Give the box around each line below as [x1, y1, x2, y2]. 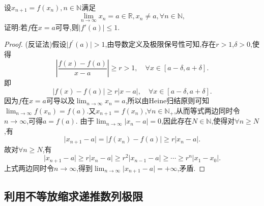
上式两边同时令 [4, 162, 54, 173]
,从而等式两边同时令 [173, 105, 240, 115]
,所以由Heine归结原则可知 [125, 95, 210, 106]
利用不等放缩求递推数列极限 [4, 188, 143, 203]
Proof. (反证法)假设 [4, 39, 67, 49]
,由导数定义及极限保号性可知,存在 [105, 39, 216, 49]
